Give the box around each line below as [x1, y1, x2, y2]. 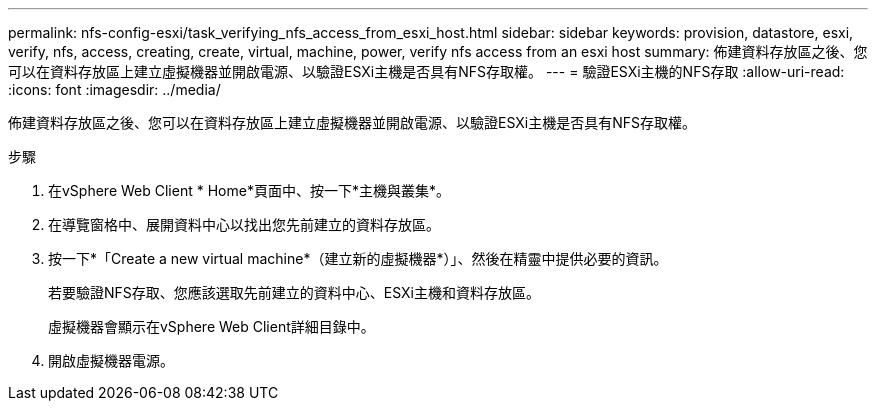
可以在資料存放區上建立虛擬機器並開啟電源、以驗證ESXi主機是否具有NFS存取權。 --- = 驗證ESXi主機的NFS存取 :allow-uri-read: [8, 63, 845, 80]
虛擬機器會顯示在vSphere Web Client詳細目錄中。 [48, 318, 375, 335]
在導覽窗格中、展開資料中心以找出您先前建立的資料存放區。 [48, 216, 440, 233]
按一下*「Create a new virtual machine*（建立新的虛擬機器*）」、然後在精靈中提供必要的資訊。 [48, 250, 668, 267]
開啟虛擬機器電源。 [48, 352, 174, 369]
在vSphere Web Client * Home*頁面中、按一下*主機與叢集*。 [48, 182, 450, 199]
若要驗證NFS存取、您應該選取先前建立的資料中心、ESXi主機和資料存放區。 [48, 284, 540, 301]
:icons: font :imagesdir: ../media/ [8, 81, 221, 98]
